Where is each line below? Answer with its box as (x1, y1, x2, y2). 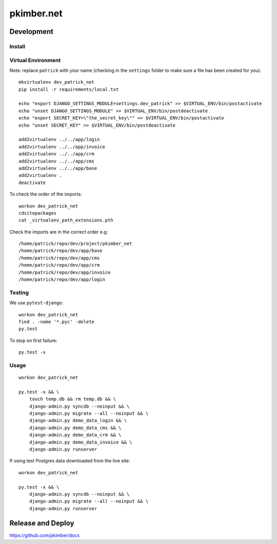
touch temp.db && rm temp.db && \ (29, 396, 116, 402)
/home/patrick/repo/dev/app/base (18, 248, 103, 254)
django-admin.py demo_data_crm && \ (29, 432, 122, 438)
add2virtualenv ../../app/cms (18, 158, 95, 164)
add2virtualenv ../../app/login (18, 136, 100, 143)
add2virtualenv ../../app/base (18, 165, 97, 171)
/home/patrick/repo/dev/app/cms (18, 255, 100, 261)
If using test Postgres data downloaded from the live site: (9, 458, 130, 464)
